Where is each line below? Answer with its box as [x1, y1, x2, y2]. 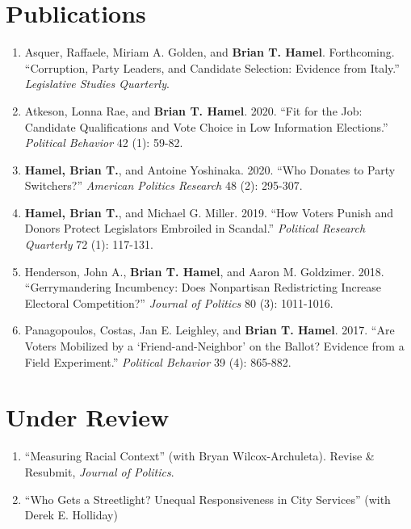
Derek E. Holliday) [24, 506, 118, 523]
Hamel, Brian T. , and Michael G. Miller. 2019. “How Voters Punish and [24, 204, 394, 220]
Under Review [6, 401, 170, 434]
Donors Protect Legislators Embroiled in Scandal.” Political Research [24, 220, 366, 237]
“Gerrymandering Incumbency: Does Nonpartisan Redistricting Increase [24, 279, 382, 296]
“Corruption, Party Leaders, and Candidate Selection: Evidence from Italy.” [24, 59, 400, 76]
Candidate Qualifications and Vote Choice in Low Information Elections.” [24, 118, 388, 135]
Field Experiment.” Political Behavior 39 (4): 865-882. [24, 353, 291, 370]
